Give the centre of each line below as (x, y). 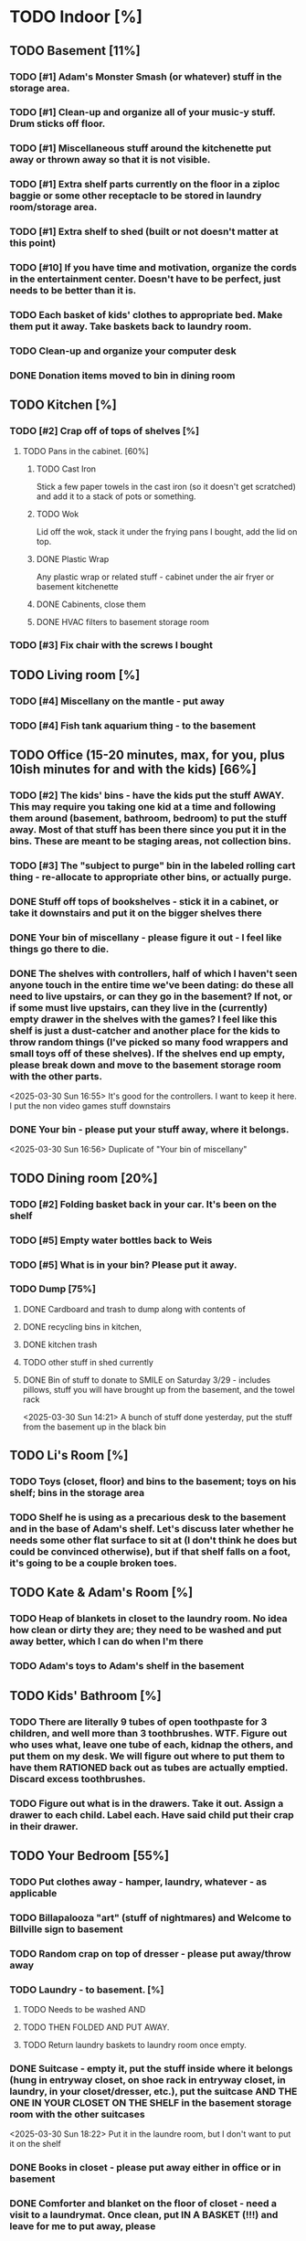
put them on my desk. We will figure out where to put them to (148, 1756)
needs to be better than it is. (73, 291)
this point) (33, 243)
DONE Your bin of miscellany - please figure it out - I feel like (146, 937)
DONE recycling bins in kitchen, (82, 1326)
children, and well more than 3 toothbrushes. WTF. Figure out (148, 1733)
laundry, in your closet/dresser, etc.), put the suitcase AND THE (153, 2091)
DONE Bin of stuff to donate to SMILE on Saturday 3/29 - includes (147, 1380)
